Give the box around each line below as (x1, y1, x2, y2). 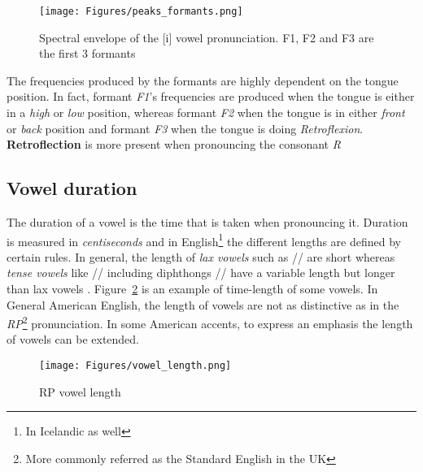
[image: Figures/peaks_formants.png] (39, 6, 243, 17)
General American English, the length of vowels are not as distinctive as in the (7, 296, 399, 313)
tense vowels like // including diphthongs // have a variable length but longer (7, 264, 395, 281)
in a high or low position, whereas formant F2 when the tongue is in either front (7, 104, 405, 121)
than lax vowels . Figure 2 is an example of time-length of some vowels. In (7, 280, 378, 297)
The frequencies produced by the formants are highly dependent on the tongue (7, 71, 399, 89)
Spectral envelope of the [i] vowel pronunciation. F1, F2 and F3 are (39, 28, 374, 45)
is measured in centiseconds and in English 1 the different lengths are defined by (7, 230, 402, 249)
